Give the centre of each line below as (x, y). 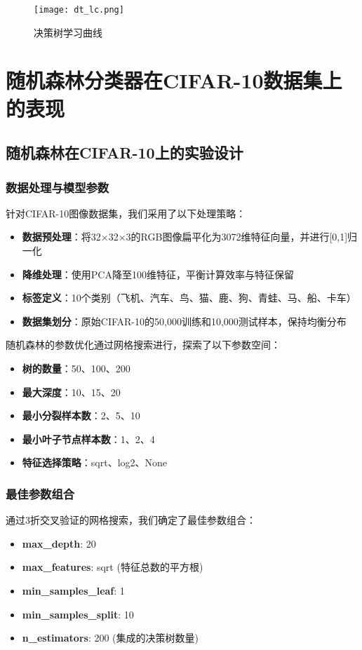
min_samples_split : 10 (78, 614)
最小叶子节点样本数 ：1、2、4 (88, 439)
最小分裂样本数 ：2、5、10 (81, 415)
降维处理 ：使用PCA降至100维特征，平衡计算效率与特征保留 (158, 274)
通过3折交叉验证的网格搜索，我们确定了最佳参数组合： (131, 520)
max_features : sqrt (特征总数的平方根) (113, 567)
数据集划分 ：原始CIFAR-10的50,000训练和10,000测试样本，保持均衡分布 (184, 321)
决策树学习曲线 (68, 32)
